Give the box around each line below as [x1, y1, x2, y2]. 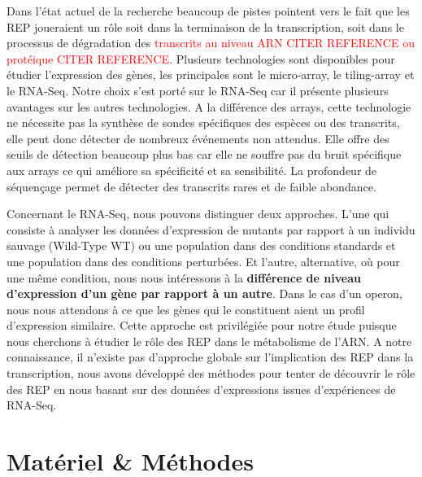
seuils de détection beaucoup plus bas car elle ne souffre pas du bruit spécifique [7, 146, 402, 163]
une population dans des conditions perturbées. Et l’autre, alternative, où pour [7, 252, 400, 269]
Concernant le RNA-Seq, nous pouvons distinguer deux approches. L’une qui [7, 205, 389, 222]
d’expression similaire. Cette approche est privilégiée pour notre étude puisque [7, 317, 397, 334]
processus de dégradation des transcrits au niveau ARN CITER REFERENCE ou [7, 34, 415, 51]
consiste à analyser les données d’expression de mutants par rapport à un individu [7, 221, 415, 238]
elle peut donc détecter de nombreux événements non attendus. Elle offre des [7, 129, 389, 147]
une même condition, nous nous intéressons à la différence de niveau [7, 269, 361, 286]
